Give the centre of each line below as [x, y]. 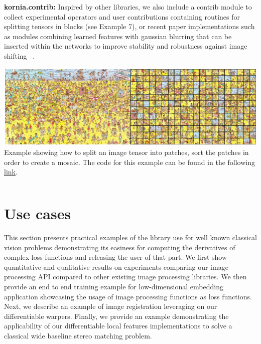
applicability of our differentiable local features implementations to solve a [118, 326]
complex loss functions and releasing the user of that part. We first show [116, 257]
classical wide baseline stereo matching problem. [78, 336]
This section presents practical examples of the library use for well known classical [130, 237]
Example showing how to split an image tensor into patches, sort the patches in [126, 152]
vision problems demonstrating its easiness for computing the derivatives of [120, 247]
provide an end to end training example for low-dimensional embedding [114, 287]
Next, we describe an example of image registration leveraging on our [111, 306]
